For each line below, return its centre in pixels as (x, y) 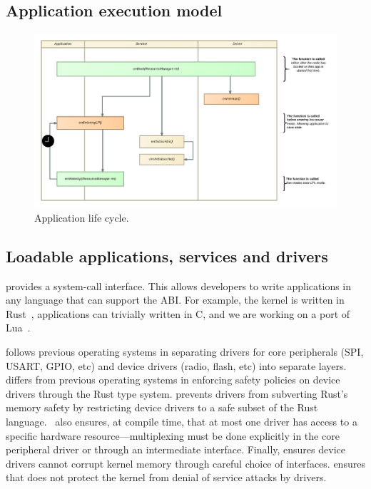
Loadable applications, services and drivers (167, 256)
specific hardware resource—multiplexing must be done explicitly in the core (173, 435)
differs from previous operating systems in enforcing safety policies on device (173, 380)
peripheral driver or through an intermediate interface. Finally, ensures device (176, 449)
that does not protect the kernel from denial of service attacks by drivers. (166, 477)
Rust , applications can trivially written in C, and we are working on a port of (178, 313)
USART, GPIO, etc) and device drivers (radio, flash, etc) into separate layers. (176, 365)
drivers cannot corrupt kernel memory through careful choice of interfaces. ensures (185, 463)
